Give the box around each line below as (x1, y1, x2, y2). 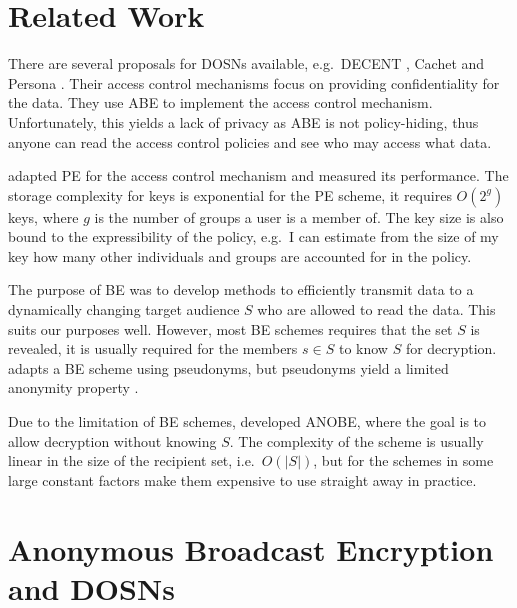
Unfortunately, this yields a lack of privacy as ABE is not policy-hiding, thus (8, 111, 479, 132)
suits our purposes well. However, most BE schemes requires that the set (8, 318, 453, 339)
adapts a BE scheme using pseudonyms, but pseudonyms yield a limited (8, 357, 449, 378)
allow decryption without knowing (8, 430, 217, 451)
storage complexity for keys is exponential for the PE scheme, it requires (8, 184, 452, 205)
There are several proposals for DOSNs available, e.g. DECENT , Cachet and (8, 53, 485, 74)
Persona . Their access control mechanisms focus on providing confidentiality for (8, 72, 500, 93)
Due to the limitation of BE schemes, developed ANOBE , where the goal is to (8, 411, 487, 432)
